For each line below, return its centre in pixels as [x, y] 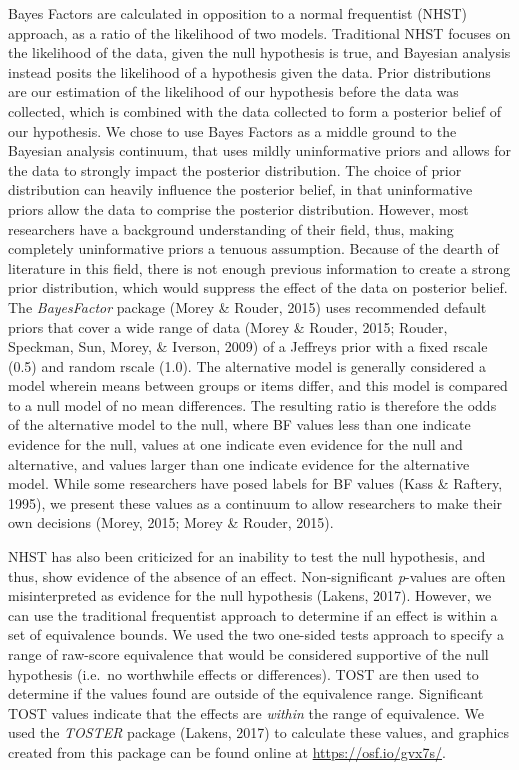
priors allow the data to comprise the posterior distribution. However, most [238, 208]
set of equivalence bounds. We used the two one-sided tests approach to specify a [256, 634]
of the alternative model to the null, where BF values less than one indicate [239, 424]
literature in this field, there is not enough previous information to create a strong [259, 267]
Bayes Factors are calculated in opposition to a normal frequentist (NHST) [237, 13]
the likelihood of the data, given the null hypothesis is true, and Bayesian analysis [259, 52]
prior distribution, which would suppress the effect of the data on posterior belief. [258, 287]
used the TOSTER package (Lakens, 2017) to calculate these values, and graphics [259, 732]
